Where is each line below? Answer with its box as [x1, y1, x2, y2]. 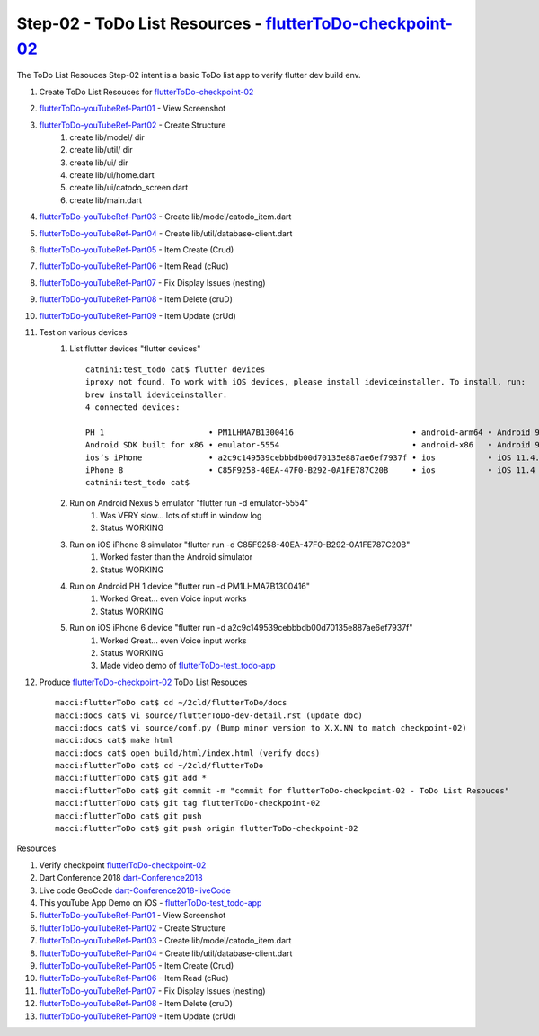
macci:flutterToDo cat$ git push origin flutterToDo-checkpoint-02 [55, 823, 358, 834]
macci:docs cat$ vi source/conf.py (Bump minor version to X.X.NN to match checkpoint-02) [55, 722, 467, 732]
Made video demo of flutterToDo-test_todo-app [100, 660, 276, 671]
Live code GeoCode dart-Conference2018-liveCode [39, 885, 231, 896]
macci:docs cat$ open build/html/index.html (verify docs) [55, 748, 321, 758]
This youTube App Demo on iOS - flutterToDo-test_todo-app [39, 898, 262, 908]
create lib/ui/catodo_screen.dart [69, 182, 189, 193]
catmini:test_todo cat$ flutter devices [85, 364, 266, 375]
